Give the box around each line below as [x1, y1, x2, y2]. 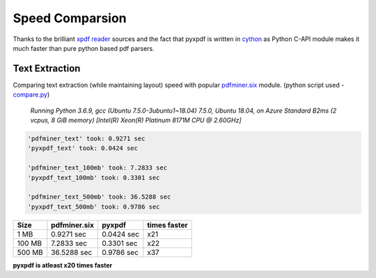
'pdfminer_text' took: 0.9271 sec [27, 135, 146, 142]
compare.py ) [13, 90, 50, 99]
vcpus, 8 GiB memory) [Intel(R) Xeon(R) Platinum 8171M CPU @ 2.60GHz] [30, 116, 242, 124]
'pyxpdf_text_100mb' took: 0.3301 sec [27, 174, 160, 181]
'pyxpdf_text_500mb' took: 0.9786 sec [27, 202, 160, 211]
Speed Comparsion [13, 10, 127, 26]
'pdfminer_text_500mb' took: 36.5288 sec [27, 193, 171, 201]
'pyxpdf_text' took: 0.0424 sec [27, 145, 139, 152]
